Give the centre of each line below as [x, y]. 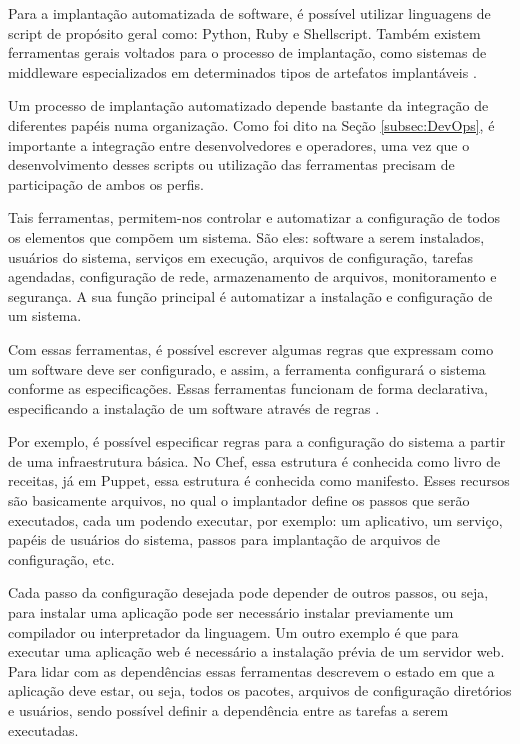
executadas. [43, 729]
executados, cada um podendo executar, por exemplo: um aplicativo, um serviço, [255, 519]
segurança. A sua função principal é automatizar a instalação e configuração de [250, 295]
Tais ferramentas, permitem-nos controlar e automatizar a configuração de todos [254, 217]
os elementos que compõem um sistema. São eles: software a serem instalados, [246, 236]
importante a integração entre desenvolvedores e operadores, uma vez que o [239, 144]
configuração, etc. [61, 558]
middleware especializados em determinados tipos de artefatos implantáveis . [242, 71]
